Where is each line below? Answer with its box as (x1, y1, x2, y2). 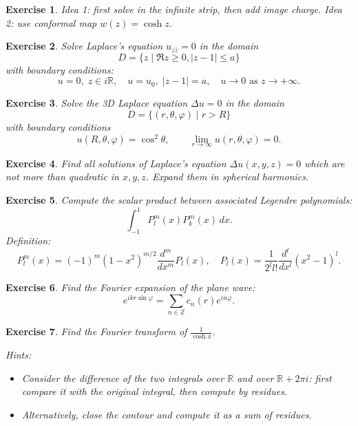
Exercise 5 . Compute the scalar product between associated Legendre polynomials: (6, 193, 352, 207)
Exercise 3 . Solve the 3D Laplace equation (6, 96, 188, 110)
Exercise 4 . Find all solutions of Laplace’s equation (6, 156, 227, 170)
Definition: (6, 233, 51, 247)
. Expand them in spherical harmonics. (145, 169, 309, 184)
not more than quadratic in (6, 169, 119, 184)
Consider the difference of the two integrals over (21, 370, 224, 385)
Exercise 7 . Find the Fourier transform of (6, 324, 187, 339)
